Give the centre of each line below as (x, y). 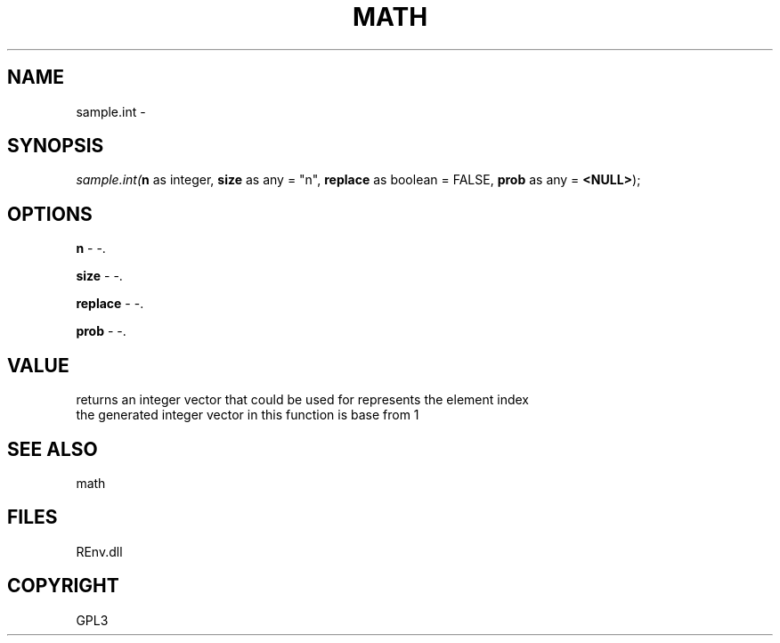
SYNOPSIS (56, 146)
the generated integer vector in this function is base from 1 (248, 415)
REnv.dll (99, 551)
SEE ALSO (53, 449)
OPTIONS (50, 214)
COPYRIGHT (63, 586)
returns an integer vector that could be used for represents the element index (303, 400)
